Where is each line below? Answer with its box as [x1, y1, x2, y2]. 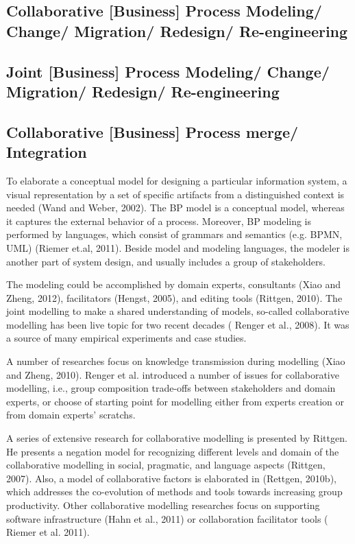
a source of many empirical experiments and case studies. [6, 331, 247, 345]
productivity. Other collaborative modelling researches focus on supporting [6, 498, 320, 512]
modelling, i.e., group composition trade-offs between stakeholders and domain [6, 381, 336, 395]
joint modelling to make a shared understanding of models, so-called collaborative [6, 304, 350, 318]
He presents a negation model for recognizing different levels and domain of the [6, 444, 339, 458]
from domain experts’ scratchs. [6, 407, 136, 422]
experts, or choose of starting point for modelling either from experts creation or [6, 394, 345, 408]
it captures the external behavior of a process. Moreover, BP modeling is [6, 213, 312, 228]
